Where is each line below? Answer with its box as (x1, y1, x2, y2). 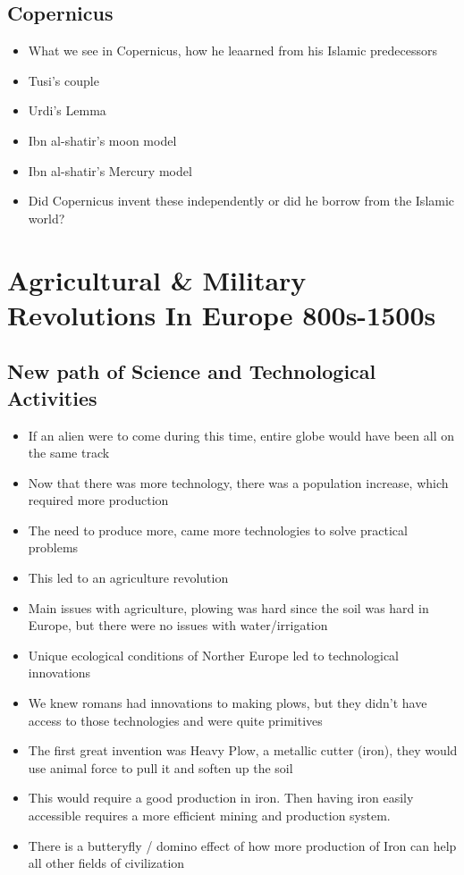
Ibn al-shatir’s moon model (28, 130, 177, 149)
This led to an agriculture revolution (28, 568, 229, 587)
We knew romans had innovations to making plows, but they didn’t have (28, 694, 427, 712)
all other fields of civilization (28, 854, 185, 872)
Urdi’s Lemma (28, 101, 106, 120)
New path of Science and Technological (7, 358, 376, 385)
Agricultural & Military (7, 261, 307, 298)
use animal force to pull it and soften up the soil (28, 758, 293, 777)
